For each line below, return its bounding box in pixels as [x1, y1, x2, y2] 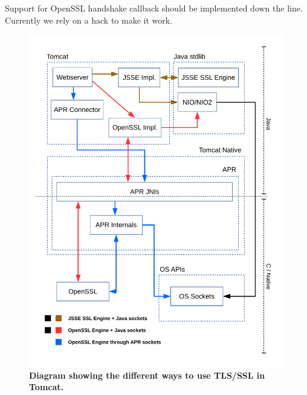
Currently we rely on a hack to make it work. [5, 13, 173, 26]
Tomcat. [29, 380, 64, 393]
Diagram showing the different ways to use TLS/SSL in [29, 368, 265, 381]
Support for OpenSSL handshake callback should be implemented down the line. [5, 2, 303, 14]
